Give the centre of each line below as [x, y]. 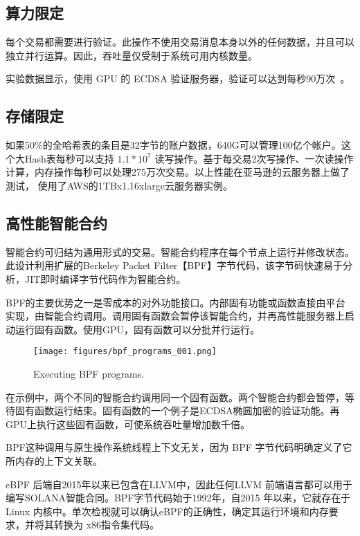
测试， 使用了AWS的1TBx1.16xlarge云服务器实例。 [119, 185]
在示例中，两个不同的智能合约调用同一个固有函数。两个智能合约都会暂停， [175, 397]
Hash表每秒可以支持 [69, 158]
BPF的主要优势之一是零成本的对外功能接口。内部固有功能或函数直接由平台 [175, 302]
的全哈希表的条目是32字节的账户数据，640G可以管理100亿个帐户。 [192, 145]
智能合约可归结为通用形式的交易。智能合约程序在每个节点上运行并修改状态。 [180, 251]
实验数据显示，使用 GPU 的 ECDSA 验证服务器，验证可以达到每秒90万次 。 [178, 78]
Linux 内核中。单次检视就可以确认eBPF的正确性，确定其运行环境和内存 [167, 511]
